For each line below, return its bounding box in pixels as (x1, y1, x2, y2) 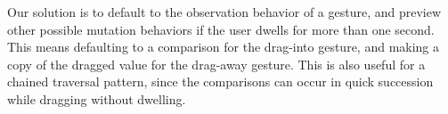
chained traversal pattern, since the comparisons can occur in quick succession (7, 72, 434, 91)
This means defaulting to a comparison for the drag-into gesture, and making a (7, 37, 440, 56)
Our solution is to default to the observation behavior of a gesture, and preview (7, 3, 442, 20)
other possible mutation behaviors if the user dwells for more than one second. (7, 20, 435, 38)
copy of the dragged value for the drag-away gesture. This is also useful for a (7, 54, 426, 73)
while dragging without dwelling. (7, 89, 186, 108)
